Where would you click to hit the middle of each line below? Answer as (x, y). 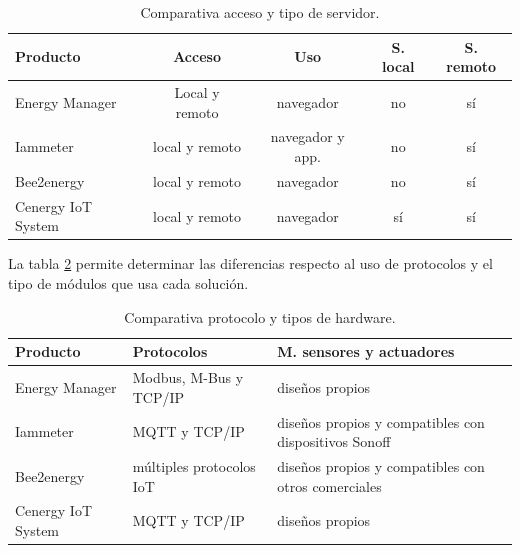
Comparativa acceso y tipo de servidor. (260, 12)
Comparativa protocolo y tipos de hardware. (260, 316)
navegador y (307, 136)
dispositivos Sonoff (334, 441)
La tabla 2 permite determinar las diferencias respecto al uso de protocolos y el (250, 263)
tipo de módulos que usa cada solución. (128, 283)
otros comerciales (329, 485)
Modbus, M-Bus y (188, 377)
